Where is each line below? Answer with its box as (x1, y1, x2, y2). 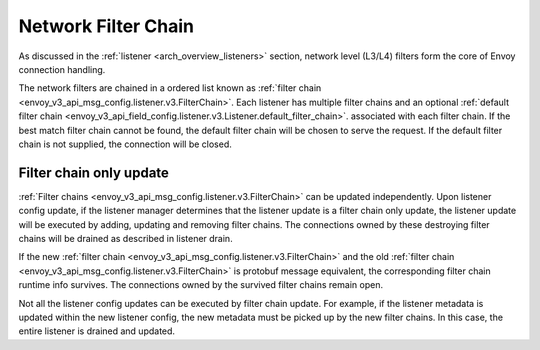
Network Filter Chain (18, 15, 195, 37)
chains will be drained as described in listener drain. (18, 232, 234, 244)
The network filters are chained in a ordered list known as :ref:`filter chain (18, 82, 322, 94)
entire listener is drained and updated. (18, 325, 175, 337)
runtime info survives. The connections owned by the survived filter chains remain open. (18, 279, 384, 291)
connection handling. (18, 63, 106, 75)
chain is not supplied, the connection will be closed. (18, 138, 232, 150)
